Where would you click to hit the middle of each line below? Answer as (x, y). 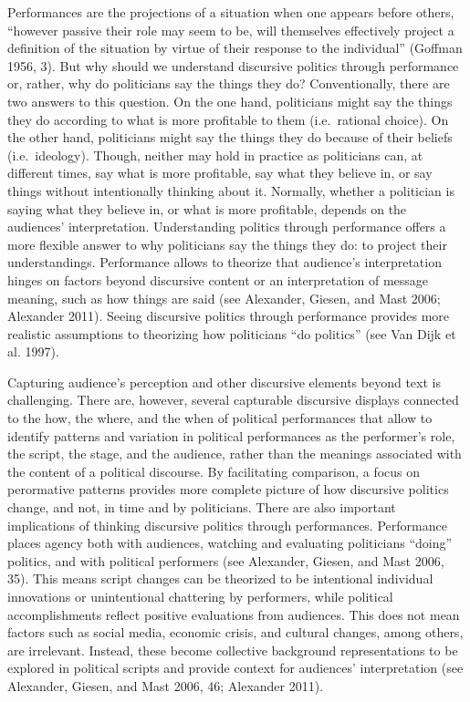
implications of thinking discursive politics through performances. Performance (227, 525)
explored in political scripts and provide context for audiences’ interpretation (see (235, 668)
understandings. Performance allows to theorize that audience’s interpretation (225, 262)
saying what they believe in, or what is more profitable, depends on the (207, 208)
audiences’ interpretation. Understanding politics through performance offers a (227, 227)
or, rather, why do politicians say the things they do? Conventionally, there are (229, 83)
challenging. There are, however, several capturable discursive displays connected (233, 400)
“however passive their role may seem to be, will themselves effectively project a (231, 30)
